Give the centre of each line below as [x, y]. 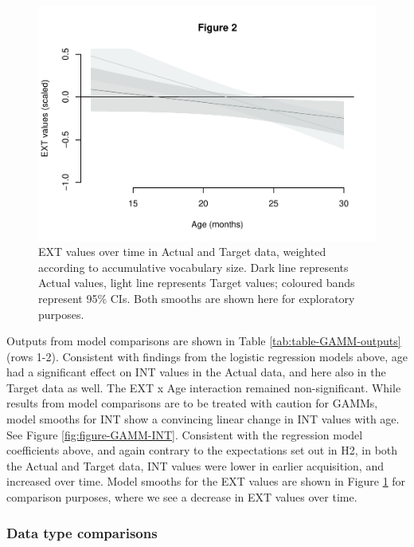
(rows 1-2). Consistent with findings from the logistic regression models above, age [207, 356]
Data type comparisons [82, 532]
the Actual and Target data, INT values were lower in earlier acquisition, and [195, 465]
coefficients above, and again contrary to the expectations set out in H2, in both [202, 450]
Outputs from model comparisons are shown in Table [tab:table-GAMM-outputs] [204, 341]
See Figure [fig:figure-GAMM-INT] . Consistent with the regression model [185, 434]
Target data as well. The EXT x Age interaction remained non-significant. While [204, 387]
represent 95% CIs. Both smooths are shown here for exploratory [197, 298]
